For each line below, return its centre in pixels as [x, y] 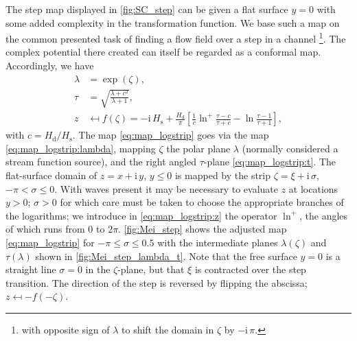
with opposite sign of [66, 329]
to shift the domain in [168, 329]
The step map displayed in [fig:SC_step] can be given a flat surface [147, 9]
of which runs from [45, 229]
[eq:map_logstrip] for [50, 243]
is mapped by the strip [223, 175]
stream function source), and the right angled [101, 162]
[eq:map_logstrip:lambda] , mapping [81, 148]
